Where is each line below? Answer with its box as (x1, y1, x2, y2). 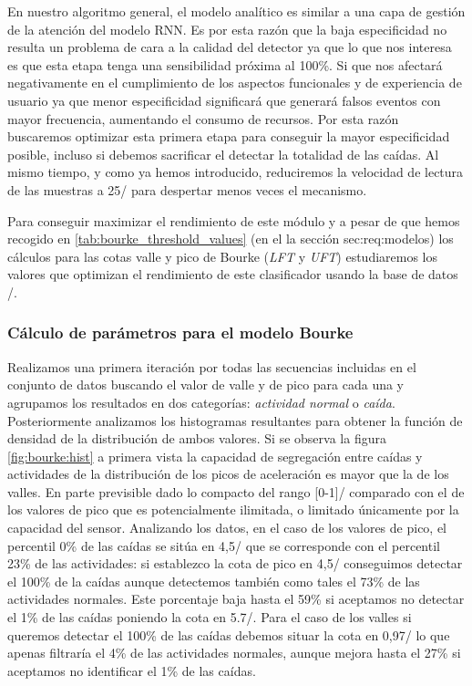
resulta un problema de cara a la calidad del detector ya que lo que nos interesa (7, 37, 452, 57)
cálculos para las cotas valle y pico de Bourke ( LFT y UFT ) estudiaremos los (7, 246, 438, 265)
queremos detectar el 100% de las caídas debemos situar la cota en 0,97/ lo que (7, 625, 450, 644)
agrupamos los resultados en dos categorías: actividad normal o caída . (7, 392, 395, 411)
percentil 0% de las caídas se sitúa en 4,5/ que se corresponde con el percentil (7, 535, 440, 555)
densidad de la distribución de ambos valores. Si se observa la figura (7, 429, 386, 448)
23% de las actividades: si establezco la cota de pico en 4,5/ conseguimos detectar (7, 554, 463, 573)
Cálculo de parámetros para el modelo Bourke (7, 321, 354, 344)
